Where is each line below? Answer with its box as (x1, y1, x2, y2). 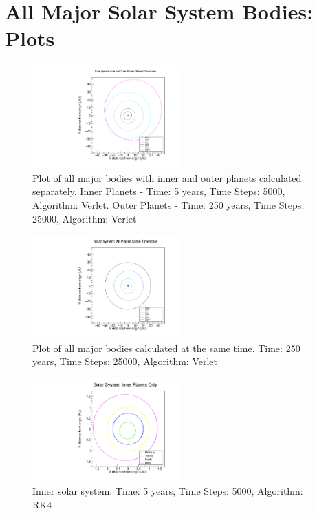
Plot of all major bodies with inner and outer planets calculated (32, 170, 302, 185)
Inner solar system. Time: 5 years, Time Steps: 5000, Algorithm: (32, 484, 303, 498)
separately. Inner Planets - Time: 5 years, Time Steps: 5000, (32, 184, 285, 198)
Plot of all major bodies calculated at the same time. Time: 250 (32, 340, 300, 355)
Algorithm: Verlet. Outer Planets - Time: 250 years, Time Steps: (32, 197, 305, 212)
